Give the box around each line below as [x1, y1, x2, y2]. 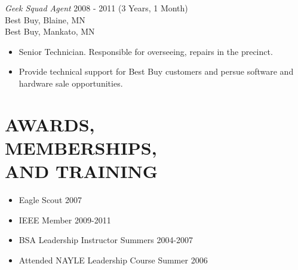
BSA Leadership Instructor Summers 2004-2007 [19, 234, 193, 246]
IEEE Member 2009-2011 [19, 213, 111, 226]
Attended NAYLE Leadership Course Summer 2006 [19, 253, 208, 266]
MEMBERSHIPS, [5, 135, 157, 159]
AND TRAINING [5, 159, 158, 183]
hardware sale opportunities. [19, 76, 123, 89]
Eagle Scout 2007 [19, 194, 82, 206]
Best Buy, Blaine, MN [5, 13, 85, 26]
